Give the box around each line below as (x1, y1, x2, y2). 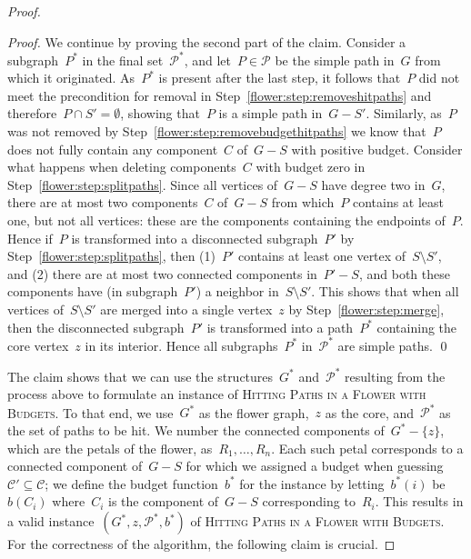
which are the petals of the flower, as (7, 438, 213, 457)
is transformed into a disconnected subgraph (71, 228, 318, 247)
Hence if (7, 228, 53, 247)
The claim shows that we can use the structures (7, 366, 274, 385)
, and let (184, 50, 231, 69)
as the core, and (325, 403, 415, 422)
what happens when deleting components (7, 157, 236, 176)
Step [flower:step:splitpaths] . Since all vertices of (7, 175, 278, 194)
